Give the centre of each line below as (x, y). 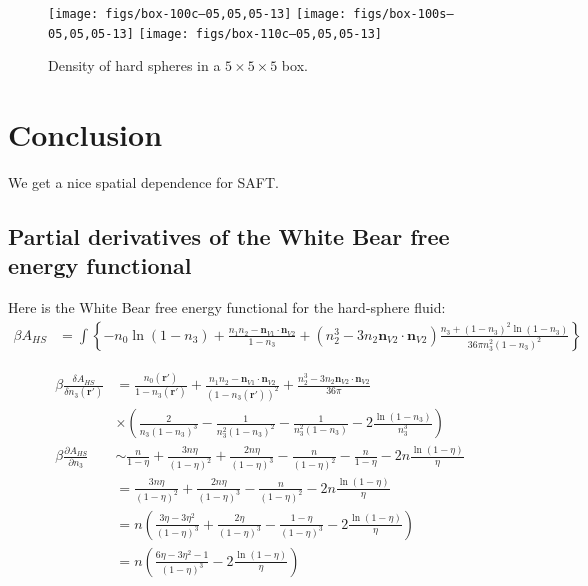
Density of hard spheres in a (134, 65)
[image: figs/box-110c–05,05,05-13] (260, 33)
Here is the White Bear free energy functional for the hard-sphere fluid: (227, 307)
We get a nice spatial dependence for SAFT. (143, 182)
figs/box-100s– (403, 14)
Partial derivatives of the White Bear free (229, 236)
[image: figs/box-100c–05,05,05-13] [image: (197, 14)
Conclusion (85, 134)
